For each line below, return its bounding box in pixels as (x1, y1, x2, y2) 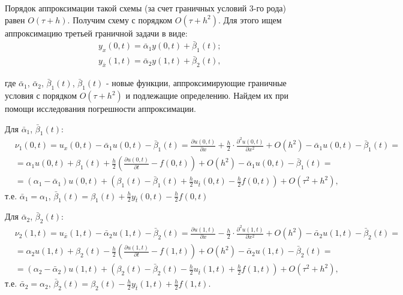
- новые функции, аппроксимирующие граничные (106, 77, 287, 89)
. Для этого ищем (218, 13, 282, 26)
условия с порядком (5, 89, 77, 102)
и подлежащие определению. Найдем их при (125, 89, 288, 102)
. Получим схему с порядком (67, 13, 173, 26)
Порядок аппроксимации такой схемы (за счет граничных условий (5, 2, 247, 14)
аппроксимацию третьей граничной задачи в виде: (5, 26, 188, 39)
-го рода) (253, 2, 286, 14)
